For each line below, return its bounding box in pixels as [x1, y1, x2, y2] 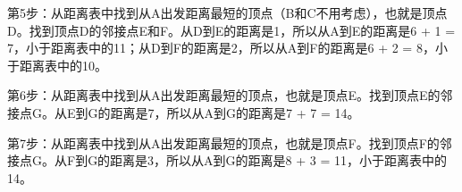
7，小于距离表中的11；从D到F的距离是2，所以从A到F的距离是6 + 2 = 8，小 [7, 38, 448, 57]
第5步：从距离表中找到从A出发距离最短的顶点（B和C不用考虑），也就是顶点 [7, 4, 448, 21]
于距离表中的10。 [7, 55, 107, 74]
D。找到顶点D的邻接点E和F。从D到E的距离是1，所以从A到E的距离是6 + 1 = [7, 21, 456, 39]
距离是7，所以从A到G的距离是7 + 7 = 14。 [110, 103, 360, 121]
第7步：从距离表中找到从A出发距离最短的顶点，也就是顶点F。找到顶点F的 [7, 133, 440, 152]
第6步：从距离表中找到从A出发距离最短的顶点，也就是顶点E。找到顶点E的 [7, 86, 441, 104]
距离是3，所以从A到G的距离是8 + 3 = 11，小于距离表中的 [110, 151, 448, 170]
